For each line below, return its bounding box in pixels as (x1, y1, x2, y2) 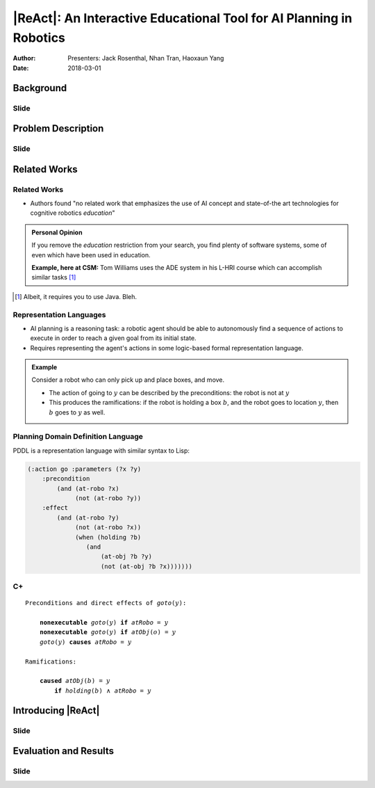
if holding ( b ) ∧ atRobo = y (54, 686, 152, 695)
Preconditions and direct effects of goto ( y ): (25, 599, 187, 607)
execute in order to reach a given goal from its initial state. (30, 334, 197, 342)
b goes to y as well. (49, 408, 106, 417)
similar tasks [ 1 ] (31, 273, 76, 282)
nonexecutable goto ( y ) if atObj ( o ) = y (39, 628, 176, 636)
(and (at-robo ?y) (56, 513, 119, 522)
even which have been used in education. (31, 250, 151, 259)
